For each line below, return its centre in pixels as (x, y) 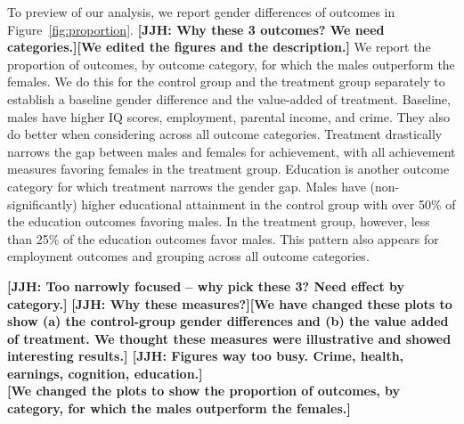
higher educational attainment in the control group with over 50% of (269, 204)
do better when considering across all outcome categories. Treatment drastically (225, 134)
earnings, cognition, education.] (105, 373)
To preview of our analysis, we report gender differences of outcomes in (201, 12)
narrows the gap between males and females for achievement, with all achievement (232, 151)
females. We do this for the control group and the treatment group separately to (226, 82)
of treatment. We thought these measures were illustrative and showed (229, 338)
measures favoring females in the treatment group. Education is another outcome (228, 169)
